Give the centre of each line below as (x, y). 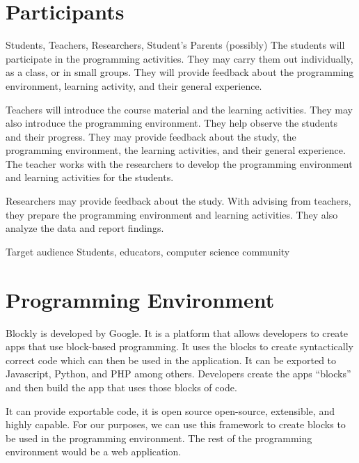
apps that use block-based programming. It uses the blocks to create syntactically (179, 346)
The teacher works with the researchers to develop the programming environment (179, 163)
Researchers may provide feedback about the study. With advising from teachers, (178, 201)
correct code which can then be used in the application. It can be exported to (171, 360)
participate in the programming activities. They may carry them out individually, (179, 58)
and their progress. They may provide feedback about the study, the (151, 136)
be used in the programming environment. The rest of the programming (159, 438)
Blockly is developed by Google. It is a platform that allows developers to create (177, 332)
